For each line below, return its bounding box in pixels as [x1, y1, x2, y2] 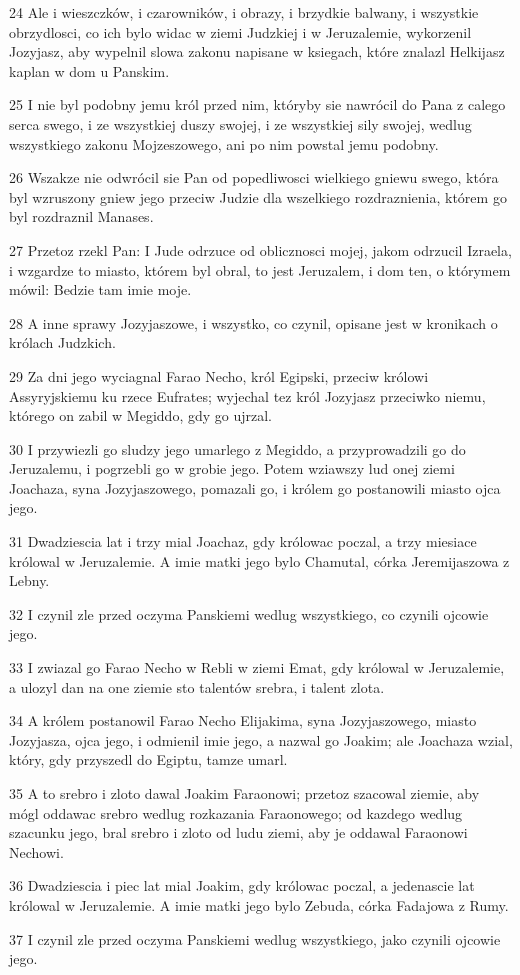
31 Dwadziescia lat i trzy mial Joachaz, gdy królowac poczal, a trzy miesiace [9, 531, 477, 552]
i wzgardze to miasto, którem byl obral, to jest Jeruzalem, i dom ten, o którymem [9, 259, 511, 280]
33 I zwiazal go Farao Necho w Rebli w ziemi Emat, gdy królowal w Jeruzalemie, [9, 657, 505, 678]
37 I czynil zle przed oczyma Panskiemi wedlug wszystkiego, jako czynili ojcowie [9, 928, 501, 949]
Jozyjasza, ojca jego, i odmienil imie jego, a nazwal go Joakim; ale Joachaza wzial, [9, 729, 513, 750]
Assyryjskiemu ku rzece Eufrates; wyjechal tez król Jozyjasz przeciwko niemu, [9, 385, 486, 406]
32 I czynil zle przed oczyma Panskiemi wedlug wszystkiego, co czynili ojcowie [9, 603, 489, 624]
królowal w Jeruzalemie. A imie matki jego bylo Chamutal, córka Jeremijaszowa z [9, 550, 510, 571]
